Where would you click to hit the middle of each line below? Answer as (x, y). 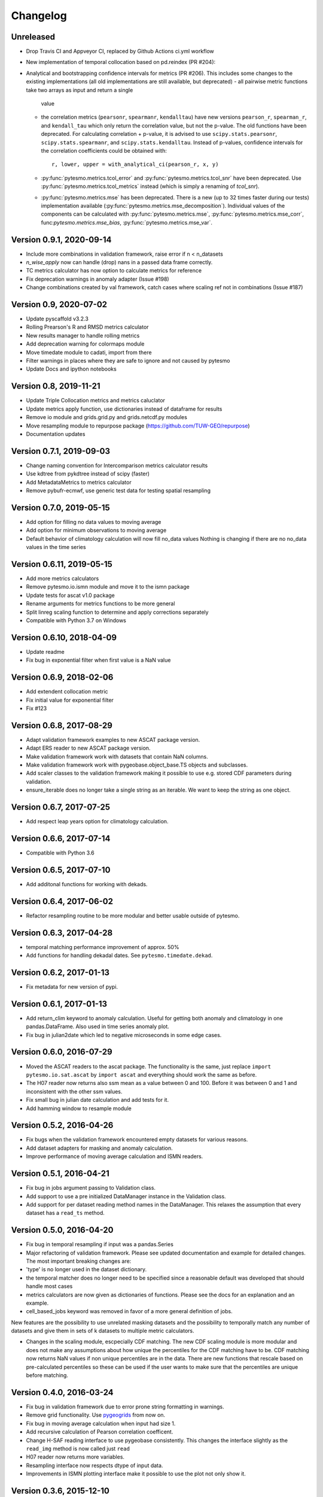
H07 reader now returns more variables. (75, 1457)
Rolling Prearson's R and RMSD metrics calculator (87, 327)
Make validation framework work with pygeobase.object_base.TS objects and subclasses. (137, 765)
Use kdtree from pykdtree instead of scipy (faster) (88, 474)
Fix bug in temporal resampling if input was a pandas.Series (100, 1244)
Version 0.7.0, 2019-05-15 (60, 507)
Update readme (45, 651)
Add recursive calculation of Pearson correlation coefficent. (100, 1432)
